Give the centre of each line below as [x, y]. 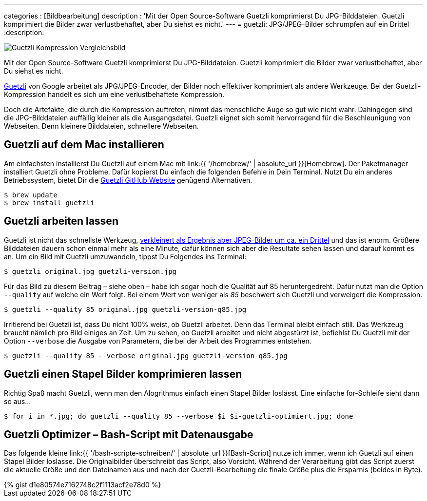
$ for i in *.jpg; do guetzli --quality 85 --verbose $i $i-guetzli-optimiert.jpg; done [179, 416]
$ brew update [31, 195]
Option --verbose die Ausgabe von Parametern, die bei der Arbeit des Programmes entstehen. [158, 341]
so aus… [18, 401]
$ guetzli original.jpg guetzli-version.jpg [90, 271]
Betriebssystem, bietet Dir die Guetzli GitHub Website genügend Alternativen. [128, 180]
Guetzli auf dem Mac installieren [84, 145]
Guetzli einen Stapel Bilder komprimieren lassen [123, 374]
